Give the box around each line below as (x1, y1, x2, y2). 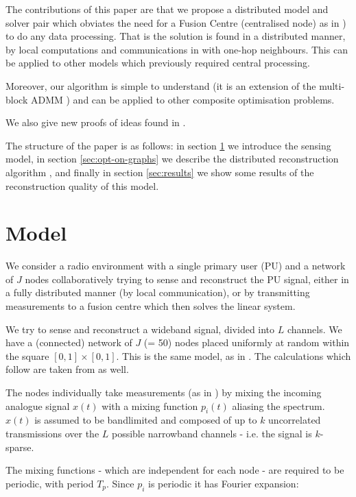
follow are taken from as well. (5, 362, 129, 376)
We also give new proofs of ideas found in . (5, 115, 186, 130)
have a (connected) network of (5, 335, 132, 350)
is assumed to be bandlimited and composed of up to (34, 413, 257, 427)
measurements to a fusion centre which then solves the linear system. (5, 299, 296, 313)
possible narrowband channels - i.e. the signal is (111, 426, 312, 440)
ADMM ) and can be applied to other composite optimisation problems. (30, 92, 335, 106)
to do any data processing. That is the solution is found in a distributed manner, (5, 29, 346, 43)
